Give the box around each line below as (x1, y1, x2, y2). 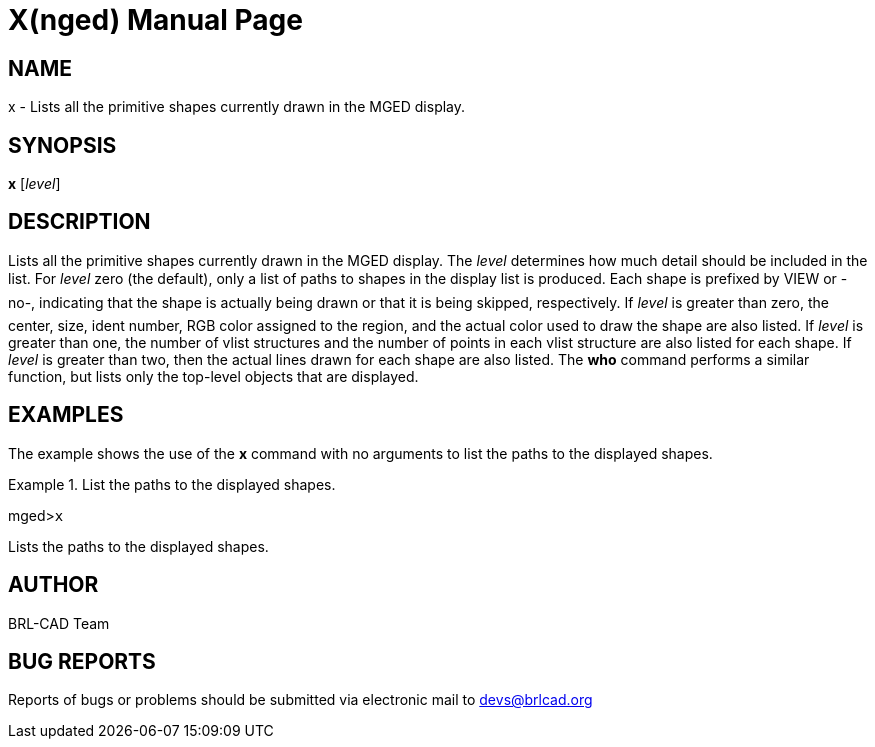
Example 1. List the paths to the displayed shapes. (8, 475, 336, 493)
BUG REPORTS (8, 648, 156, 674)
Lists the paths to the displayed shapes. (8, 537, 269, 555)
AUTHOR (8, 572, 99, 598)
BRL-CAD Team (8, 614, 110, 632)
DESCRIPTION (8, 209, 151, 235)
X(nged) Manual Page (8, 3, 303, 37)
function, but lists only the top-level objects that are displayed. (8, 367, 419, 385)
